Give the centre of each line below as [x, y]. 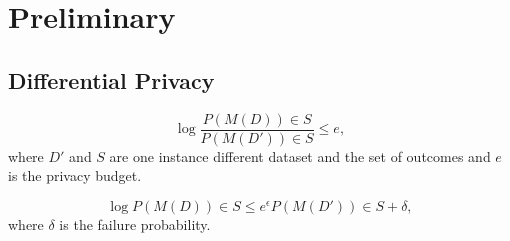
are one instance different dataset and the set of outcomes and [300, 155]
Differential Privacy [111, 79]
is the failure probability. [135, 223]
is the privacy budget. [75, 175]
